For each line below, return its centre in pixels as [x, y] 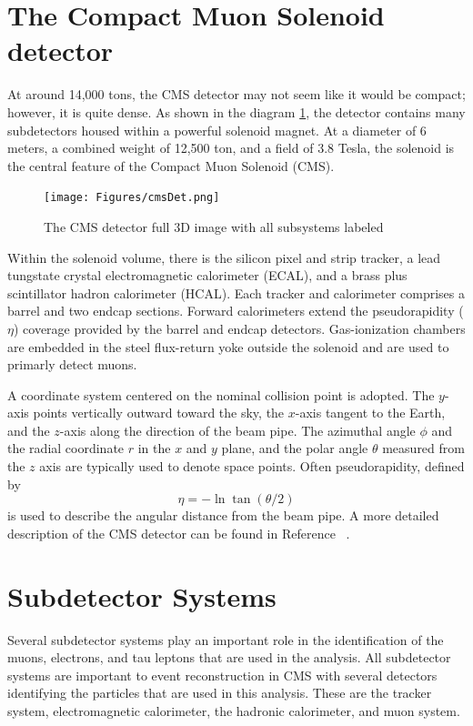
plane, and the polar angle [295, 448]
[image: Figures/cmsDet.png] [132, 198]
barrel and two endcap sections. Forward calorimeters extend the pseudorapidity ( [236, 311]
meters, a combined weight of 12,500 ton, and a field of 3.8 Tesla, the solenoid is [231, 148]
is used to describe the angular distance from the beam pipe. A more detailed [223, 515]
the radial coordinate [66, 448]
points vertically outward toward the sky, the [159, 413]
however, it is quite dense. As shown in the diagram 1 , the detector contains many [236, 111]
